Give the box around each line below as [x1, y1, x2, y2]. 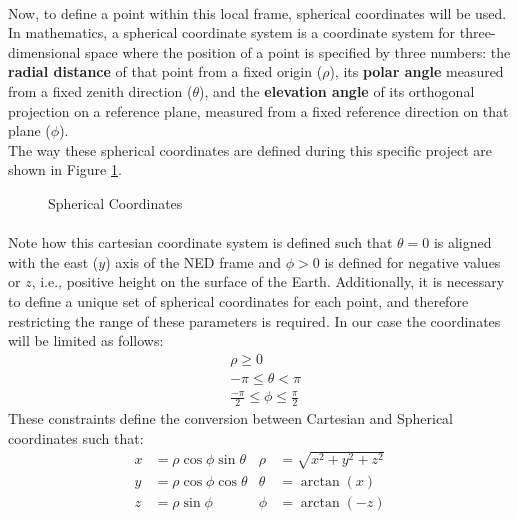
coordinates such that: [8, 427, 144, 448]
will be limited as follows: [8, 330, 164, 351]
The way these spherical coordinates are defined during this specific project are [8, 139, 492, 160]
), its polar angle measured [329, 61, 504, 82]
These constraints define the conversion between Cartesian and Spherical [8, 408, 454, 429]
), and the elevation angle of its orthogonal [199, 80, 475, 101]
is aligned [433, 232, 492, 253]
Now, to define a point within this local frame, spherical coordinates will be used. [8, 2, 507, 23]
